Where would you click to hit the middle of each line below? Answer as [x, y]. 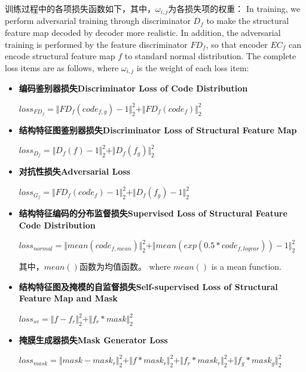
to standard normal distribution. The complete [210, 56]
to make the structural [248, 21]
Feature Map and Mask [68, 298]
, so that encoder [237, 44]
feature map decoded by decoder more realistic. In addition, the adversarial [143, 33]
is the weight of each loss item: [193, 67]
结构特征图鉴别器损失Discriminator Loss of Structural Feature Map [158, 129]
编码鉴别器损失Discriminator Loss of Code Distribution [133, 88]
